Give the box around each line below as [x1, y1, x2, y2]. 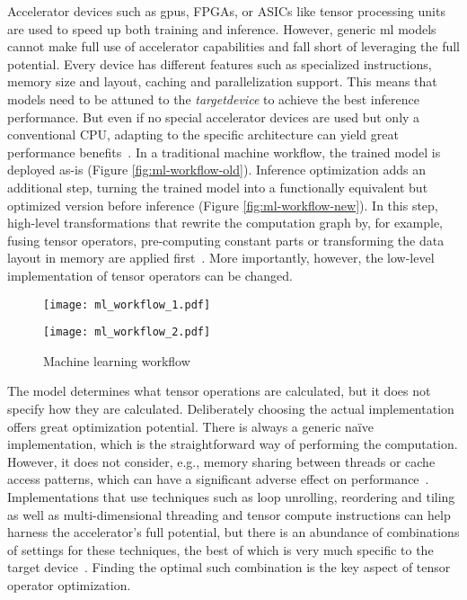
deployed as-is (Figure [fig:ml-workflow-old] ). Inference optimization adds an [7, 160, 427, 179]
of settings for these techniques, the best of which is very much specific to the [7, 540, 434, 559]
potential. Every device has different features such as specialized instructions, [7, 54, 432, 73]
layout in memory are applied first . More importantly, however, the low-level [7, 248, 435, 267]
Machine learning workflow [43, 351, 190, 370]
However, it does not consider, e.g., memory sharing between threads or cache [7, 452, 436, 470]
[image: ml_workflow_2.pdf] [43, 326, 211, 339]
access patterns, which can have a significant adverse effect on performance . [7, 470, 429, 488]
